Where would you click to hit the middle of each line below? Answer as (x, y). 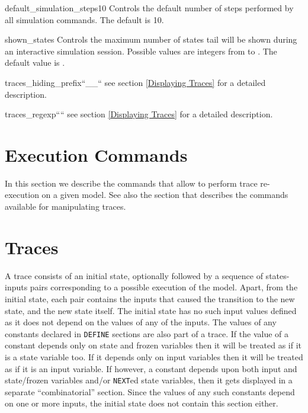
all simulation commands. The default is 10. (84, 19)
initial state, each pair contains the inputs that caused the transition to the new (150, 298)
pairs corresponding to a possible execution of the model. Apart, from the (164, 287)
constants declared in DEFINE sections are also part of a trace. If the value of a (147, 333)
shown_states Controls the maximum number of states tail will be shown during (151, 39)
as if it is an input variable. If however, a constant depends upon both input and (151, 368)
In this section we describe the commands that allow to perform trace (131, 183)
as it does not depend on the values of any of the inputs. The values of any (141, 322)
